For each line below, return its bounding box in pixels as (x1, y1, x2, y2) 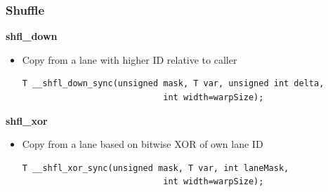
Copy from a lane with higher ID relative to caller (22, 52, 237, 67)
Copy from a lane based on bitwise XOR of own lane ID (22, 137, 263, 151)
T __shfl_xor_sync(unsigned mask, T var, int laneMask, (22, 163, 289, 173)
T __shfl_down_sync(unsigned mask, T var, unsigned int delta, (22, 78, 324, 89)
